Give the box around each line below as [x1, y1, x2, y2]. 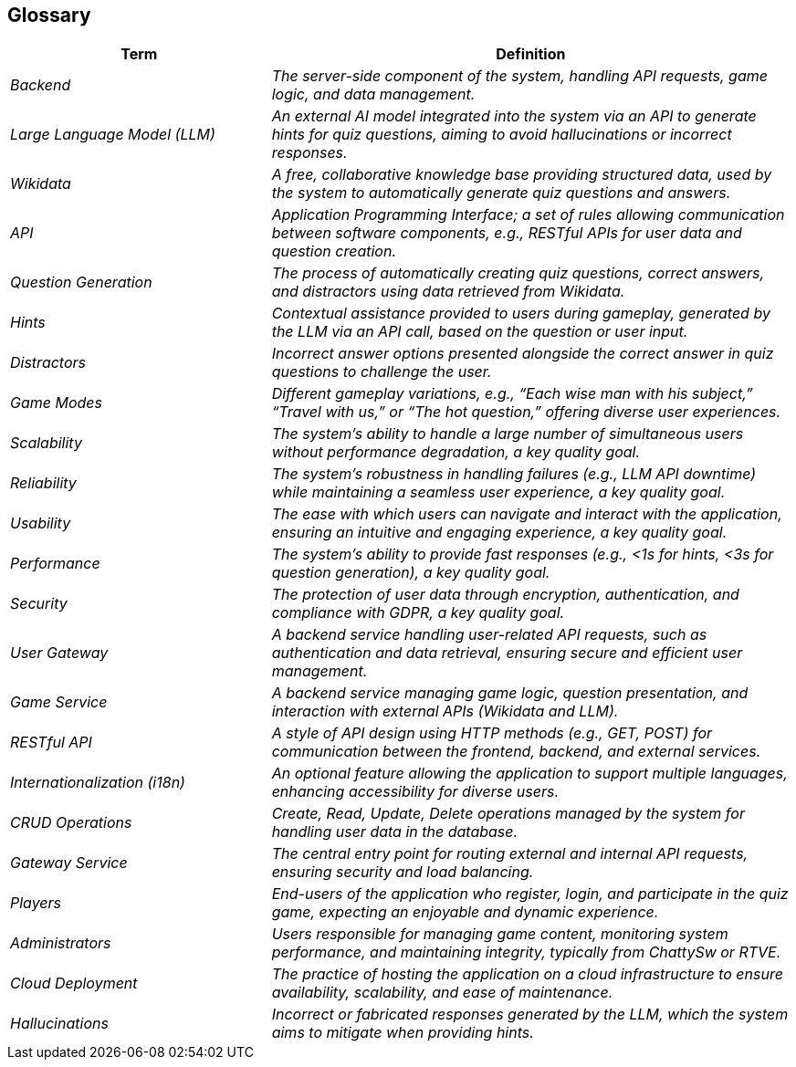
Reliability [10, 474, 77, 493]
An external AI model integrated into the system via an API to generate [271, 107, 757, 126]
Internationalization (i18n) [10, 773, 185, 792]
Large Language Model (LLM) [10, 125, 215, 144]
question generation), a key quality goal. [271, 563, 550, 582]
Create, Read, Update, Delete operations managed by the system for [271, 804, 745, 823]
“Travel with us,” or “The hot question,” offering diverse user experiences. [271, 403, 781, 422]
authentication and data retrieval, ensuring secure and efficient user [271, 643, 743, 663]
